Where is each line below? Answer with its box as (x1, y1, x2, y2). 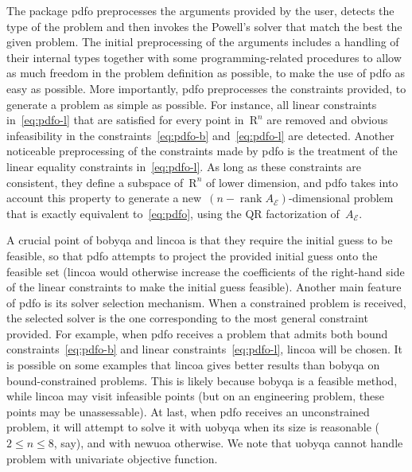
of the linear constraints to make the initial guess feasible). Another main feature (6, 279, 402, 295)
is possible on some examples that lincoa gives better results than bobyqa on (6, 357, 380, 373)
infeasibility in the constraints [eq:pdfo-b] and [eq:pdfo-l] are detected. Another (6, 127, 395, 143)
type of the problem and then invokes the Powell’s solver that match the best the (6, 18, 402, 34)
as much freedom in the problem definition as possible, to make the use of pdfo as (6, 64, 406, 81)
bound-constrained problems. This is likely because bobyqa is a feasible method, (6, 372, 398, 388)
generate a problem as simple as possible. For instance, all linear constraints (6, 96, 377, 112)
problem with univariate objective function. (6, 450, 218, 466)
